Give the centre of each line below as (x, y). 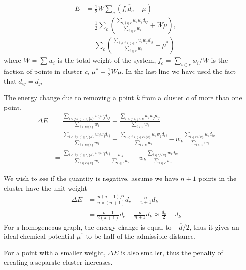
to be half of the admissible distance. (141, 236)
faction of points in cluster (43, 71)
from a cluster (163, 98)
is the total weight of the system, (107, 60)
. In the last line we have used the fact (178, 71)
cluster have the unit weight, (46, 188)
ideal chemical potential (39, 236)
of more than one (216, 98)
